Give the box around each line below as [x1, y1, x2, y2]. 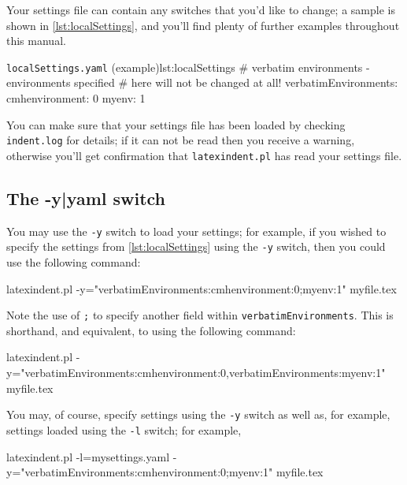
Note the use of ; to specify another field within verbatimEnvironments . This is [6, 307, 394, 323]
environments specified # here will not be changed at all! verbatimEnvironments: [6, 74, 398, 91]
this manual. [6, 32, 66, 49]
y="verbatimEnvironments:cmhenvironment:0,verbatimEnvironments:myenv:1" [6, 364, 386, 381]
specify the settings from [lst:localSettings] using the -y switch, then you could [6, 238, 386, 255]
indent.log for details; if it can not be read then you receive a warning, [6, 132, 355, 148]
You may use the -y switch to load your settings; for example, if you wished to [6, 222, 387, 239]
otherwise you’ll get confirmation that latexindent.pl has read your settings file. [6, 147, 402, 163]
